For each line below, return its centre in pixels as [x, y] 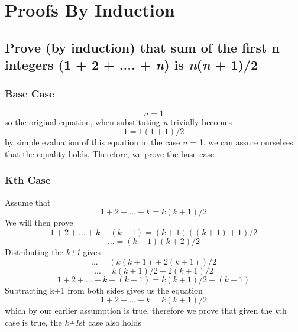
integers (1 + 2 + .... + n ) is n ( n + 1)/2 [132, 65]
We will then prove [39, 222]
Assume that [28, 202]
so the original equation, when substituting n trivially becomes [118, 121]
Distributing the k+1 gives [53, 251]
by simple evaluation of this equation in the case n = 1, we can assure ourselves [149, 142]
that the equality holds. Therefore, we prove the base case [110, 153]
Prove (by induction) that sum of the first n [142, 47]
